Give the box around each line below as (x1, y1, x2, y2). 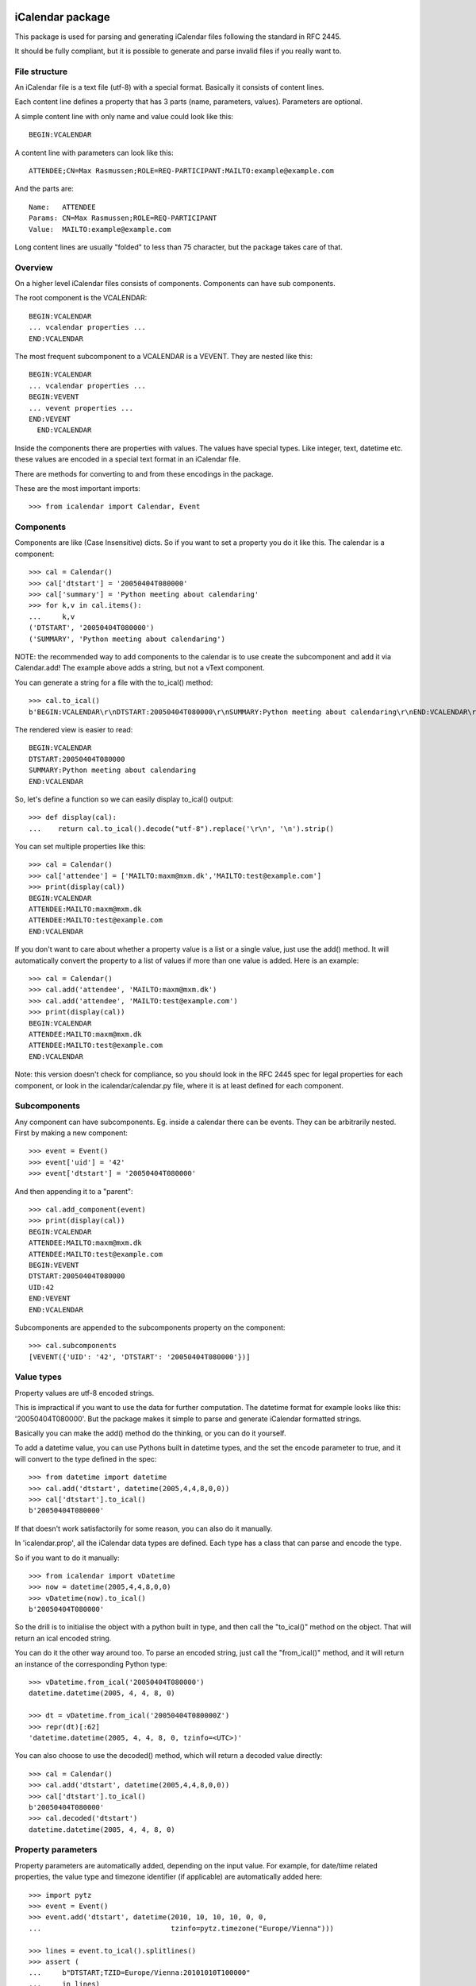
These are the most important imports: (14, 483, 140, 493)
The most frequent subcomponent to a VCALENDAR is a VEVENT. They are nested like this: (14, 352, 313, 361)
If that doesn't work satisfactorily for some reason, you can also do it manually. (14, 1524, 273, 1533)
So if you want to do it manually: (14, 1553, 121, 1563)
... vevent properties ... (29, 404, 134, 412)
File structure (14, 66, 67, 77)
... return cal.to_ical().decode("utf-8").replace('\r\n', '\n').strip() (29, 824, 335, 833)
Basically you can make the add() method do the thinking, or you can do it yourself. (14, 1428, 286, 1438)
